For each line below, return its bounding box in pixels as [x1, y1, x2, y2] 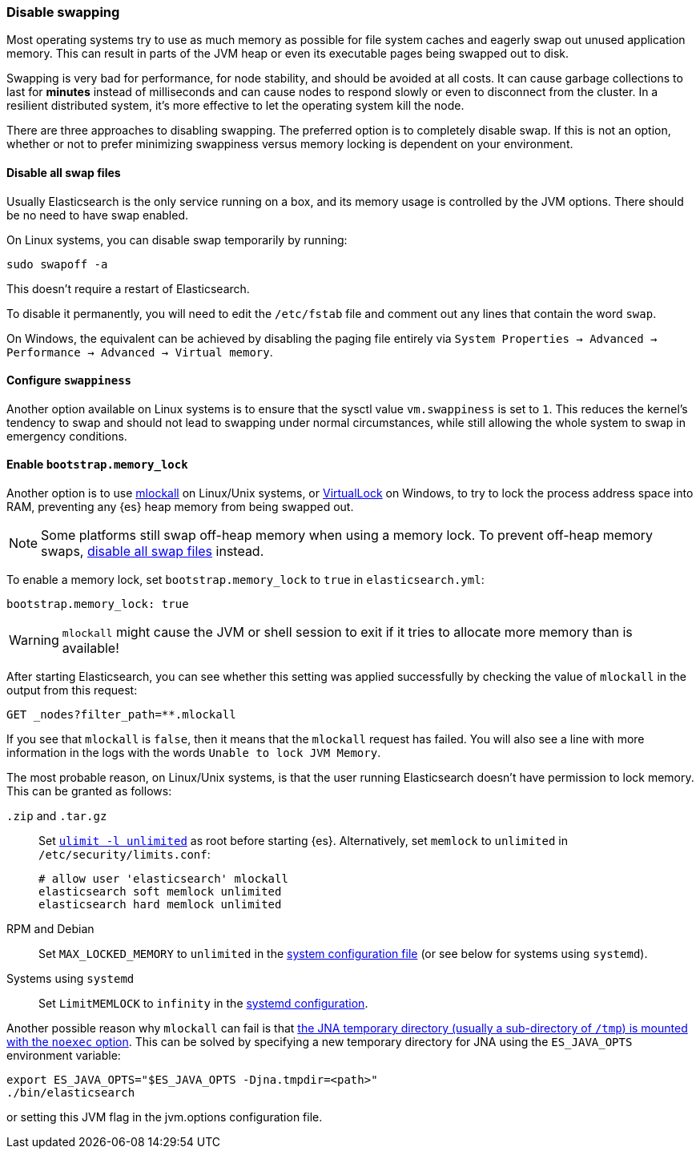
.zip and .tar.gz [6, 809, 107, 823]
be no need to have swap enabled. [6, 207, 189, 222]
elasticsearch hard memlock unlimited [38, 898, 282, 912]
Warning [9, 632, 59, 649]
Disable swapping [6, 4, 120, 20]
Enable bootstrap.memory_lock [6, 457, 188, 472]
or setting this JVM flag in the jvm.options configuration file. [6, 1110, 323, 1125]
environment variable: [6, 1048, 121, 1063]
